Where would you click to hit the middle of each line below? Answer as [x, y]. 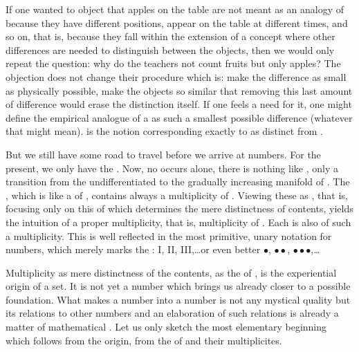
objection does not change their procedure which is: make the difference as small [176, 76]
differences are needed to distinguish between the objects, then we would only [170, 49]
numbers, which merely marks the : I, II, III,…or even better [133, 249]
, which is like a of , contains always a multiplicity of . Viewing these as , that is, [177, 195]
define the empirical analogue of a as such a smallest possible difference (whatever [179, 117]
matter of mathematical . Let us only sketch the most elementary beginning [166, 327]
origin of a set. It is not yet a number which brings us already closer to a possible [178, 286]
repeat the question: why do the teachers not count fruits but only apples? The [173, 63]
